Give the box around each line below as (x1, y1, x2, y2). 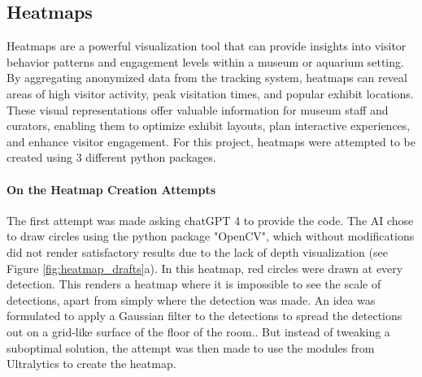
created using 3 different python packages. (7, 149, 216, 166)
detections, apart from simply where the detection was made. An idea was (7, 291, 376, 308)
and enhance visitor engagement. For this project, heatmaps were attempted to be (7, 132, 416, 149)
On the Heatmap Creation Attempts (7, 180, 216, 197)
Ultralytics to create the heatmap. (7, 355, 176, 372)
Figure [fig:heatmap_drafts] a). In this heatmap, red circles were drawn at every (7, 259, 403, 276)
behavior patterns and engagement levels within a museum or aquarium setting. (7, 53, 404, 70)
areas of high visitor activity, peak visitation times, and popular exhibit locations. (7, 84, 414, 102)
